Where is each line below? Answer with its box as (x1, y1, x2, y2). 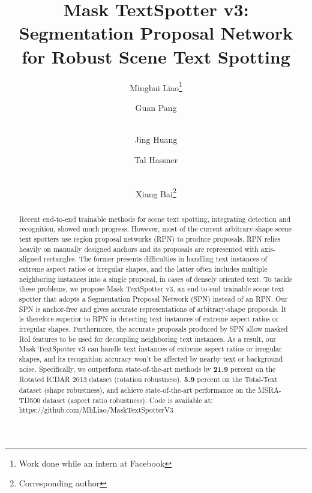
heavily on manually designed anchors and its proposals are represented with (19, 244, 259, 254)
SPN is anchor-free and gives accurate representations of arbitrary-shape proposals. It (19, 303, 287, 314)
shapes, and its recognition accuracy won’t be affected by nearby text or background (19, 353, 283, 363)
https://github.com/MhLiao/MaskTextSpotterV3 (19, 405, 173, 415)
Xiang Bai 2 (136, 185, 176, 200)
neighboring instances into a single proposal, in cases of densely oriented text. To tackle (19, 273, 293, 284)
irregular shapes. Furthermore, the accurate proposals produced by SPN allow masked (19, 323, 288, 333)
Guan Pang (135, 101, 177, 113)
